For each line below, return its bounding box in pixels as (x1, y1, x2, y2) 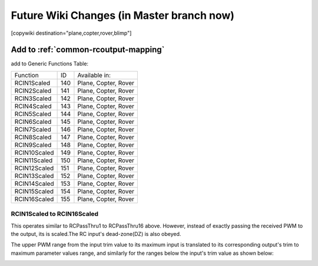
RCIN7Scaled (14, 125, 51, 133)
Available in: (77, 71, 111, 79)
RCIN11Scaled (14, 156, 53, 165)
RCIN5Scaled (14, 110, 52, 118)
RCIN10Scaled (14, 148, 54, 156)
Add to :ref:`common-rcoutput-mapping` (11, 45, 165, 55)
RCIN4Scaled (14, 102, 52, 110)
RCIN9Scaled (14, 140, 52, 149)
